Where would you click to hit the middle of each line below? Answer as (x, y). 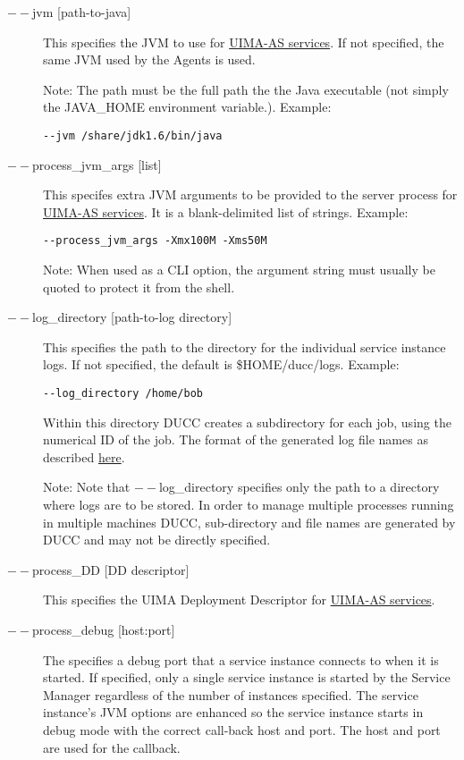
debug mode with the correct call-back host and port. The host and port (242, 730)
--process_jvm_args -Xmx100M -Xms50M (155, 241)
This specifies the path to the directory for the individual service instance (245, 346)
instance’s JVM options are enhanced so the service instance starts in (233, 712)
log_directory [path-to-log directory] (132, 317)
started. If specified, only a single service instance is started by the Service (247, 677)
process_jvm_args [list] (97, 164)
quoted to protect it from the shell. (139, 287)
